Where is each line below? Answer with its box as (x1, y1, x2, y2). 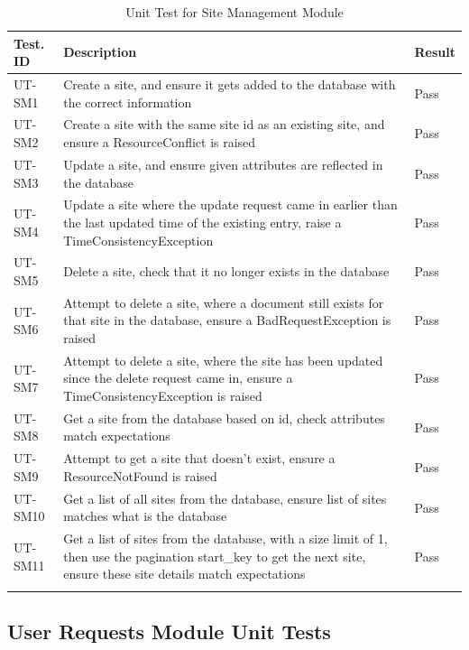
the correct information (63, 92, 192, 111)
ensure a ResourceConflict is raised (63, 133, 256, 152)
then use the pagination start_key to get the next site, (63, 546, 366, 565)
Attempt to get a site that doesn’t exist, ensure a (63, 449, 336, 468)
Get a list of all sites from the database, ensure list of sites (63, 488, 387, 507)
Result (414, 42, 455, 61)
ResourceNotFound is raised (63, 466, 217, 485)
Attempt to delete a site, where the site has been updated (63, 350, 383, 369)
